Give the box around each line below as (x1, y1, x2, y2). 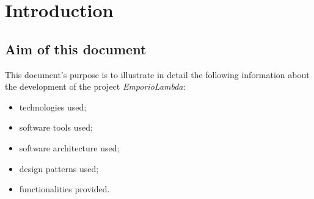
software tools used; (19, 121, 93, 134)
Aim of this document (5, 39, 147, 58)
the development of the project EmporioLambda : (5, 80, 186, 93)
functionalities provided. (19, 183, 110, 195)
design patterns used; (19, 162, 99, 175)
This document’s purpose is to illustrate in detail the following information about (5, 68, 310, 81)
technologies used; (19, 100, 87, 113)
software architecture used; (19, 141, 120, 154)
